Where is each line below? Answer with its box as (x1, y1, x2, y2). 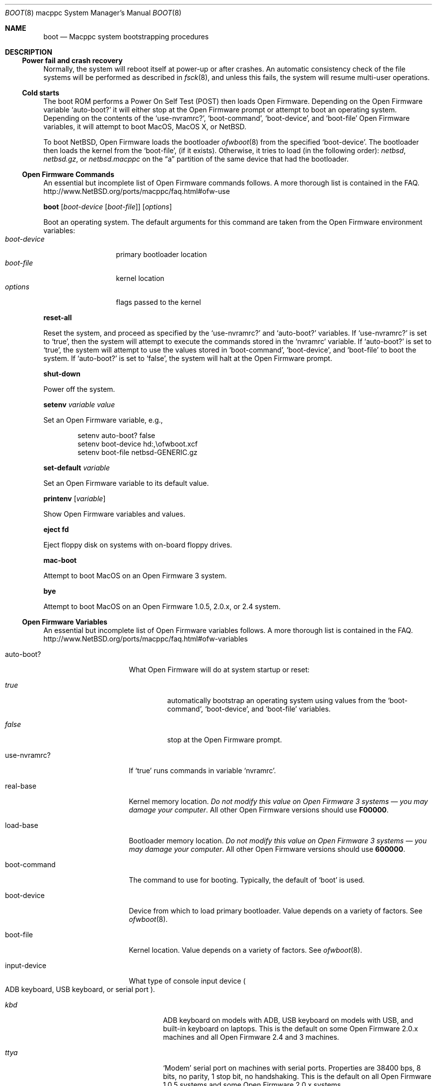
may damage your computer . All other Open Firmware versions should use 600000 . (129, 845, 405, 853)
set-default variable (43, 463, 110, 472)
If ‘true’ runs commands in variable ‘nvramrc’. (129, 766, 276, 775)
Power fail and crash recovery (22, 56, 123, 65)
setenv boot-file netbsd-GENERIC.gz (77, 448, 198, 456)
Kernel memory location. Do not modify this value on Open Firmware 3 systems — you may (129, 797, 428, 806)
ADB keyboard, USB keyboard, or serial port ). (5, 985, 155, 994)
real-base (5, 782, 37, 790)
